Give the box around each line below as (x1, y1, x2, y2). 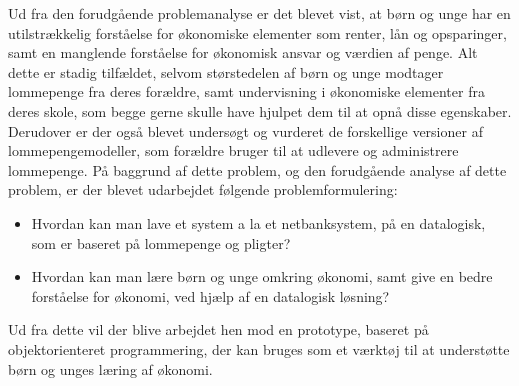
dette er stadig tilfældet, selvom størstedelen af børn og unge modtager (8, 61, 444, 82)
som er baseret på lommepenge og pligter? (31, 232, 291, 253)
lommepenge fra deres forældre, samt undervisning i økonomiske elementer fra (8, 81, 485, 102)
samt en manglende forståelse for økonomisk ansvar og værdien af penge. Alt (8, 42, 478, 63)
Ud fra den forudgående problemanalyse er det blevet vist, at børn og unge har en (8, 3, 511, 23)
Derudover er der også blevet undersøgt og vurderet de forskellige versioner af (8, 120, 483, 141)
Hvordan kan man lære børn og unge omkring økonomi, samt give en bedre (31, 266, 493, 287)
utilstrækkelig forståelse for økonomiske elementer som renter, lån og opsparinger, (8, 22, 507, 43)
